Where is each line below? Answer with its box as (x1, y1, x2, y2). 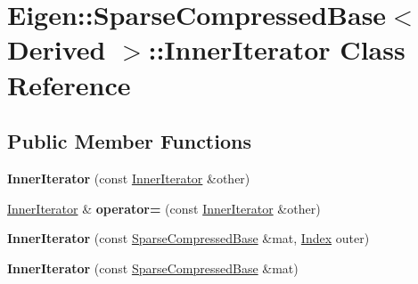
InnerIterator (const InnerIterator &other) (7, 168, 250, 187)
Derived (7, 31, 106, 68)
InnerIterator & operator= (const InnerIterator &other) (7, 199, 321, 217)
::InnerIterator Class (148, 31, 406, 68)
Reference (7, 66, 131, 102)
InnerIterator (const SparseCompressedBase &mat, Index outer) (7, 229, 370, 247)
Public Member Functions (7, 127, 251, 155)
